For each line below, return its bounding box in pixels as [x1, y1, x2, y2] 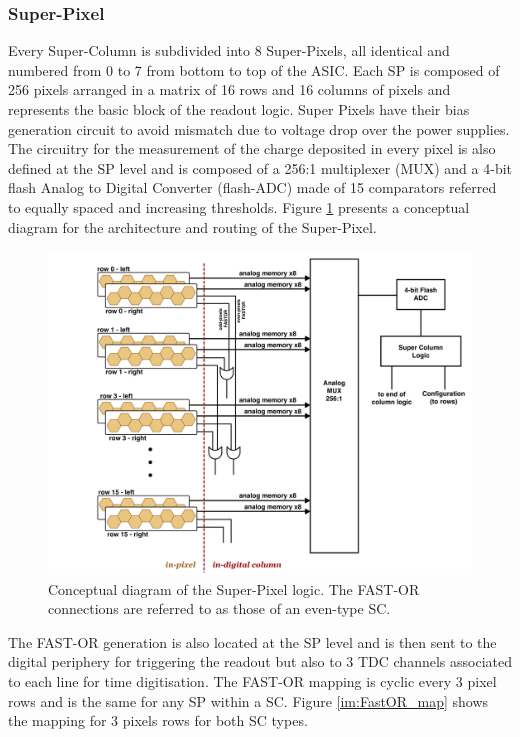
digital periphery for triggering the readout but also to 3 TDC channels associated [8, 651, 512, 672]
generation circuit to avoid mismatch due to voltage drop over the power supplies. [8, 118, 510, 139]
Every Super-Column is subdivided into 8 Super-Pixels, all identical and [8, 40, 450, 61]
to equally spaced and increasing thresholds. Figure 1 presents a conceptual [8, 196, 470, 217]
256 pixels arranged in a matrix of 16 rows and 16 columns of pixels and [8, 79, 451, 100]
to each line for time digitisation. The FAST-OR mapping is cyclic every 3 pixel [8, 670, 497, 691]
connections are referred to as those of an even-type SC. [48, 598, 391, 619]
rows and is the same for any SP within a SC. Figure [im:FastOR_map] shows [8, 690, 489, 711]
